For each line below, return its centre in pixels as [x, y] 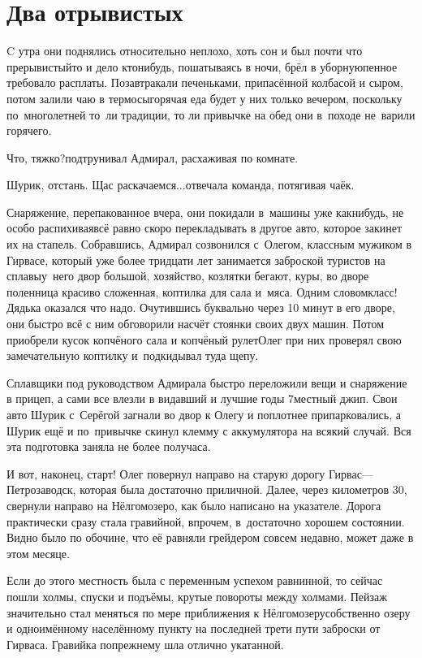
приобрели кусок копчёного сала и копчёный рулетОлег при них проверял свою [204, 339]
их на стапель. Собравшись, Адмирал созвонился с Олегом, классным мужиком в [209, 244]
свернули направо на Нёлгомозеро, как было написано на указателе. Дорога [194, 505]
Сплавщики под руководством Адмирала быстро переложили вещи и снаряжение [207, 382]
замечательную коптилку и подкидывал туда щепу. [133, 355]
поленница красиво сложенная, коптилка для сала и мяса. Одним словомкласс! [202, 291]
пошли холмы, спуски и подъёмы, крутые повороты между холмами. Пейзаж [197, 596]
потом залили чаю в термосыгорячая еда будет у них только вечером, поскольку [205, 98]
